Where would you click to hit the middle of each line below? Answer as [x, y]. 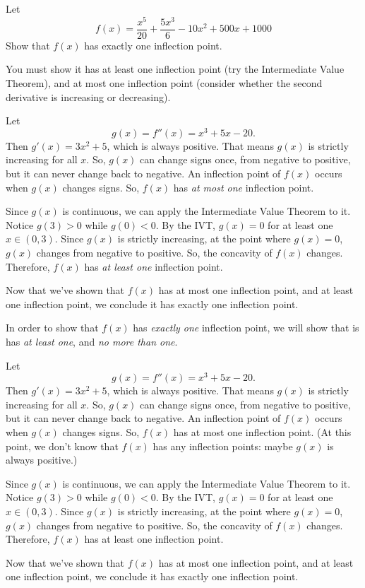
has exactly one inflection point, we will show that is [246, 328]
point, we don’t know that [62, 446]
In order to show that [52, 328]
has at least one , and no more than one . [92, 341]
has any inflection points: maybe [223, 446]
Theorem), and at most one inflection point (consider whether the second [164, 82]
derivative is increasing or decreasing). [88, 96]
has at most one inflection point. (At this [262, 431]
